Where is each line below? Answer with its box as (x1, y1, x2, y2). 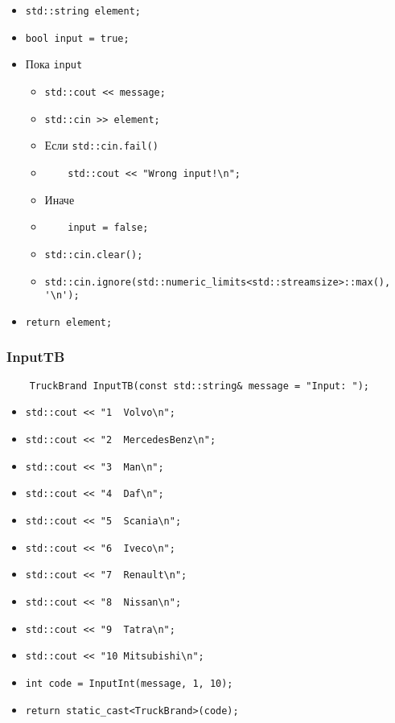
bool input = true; (25, 32, 130, 44)
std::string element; (25, 6, 141, 17)
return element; (25, 316, 113, 328)
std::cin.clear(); (44, 249, 143, 261)
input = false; (68, 222, 149, 234)
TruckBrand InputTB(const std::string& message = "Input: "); (29, 380, 370, 392)
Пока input (25, 55, 83, 72)
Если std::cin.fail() (44, 137, 158, 154)
